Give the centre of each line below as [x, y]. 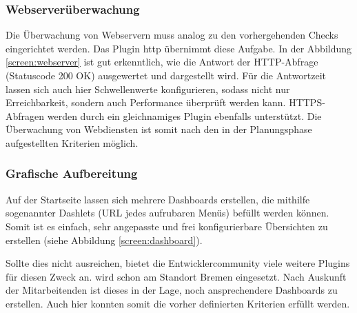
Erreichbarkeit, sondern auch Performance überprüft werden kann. [146, 102]
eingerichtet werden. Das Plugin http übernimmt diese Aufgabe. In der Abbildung [179, 48]
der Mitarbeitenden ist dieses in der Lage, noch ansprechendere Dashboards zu [172, 290]
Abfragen [25, 115]
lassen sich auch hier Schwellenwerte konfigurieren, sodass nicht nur [148, 89]
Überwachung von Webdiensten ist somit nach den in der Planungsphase [159, 129]
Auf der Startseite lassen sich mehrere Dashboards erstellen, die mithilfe [158, 199]
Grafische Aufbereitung [72, 173]
